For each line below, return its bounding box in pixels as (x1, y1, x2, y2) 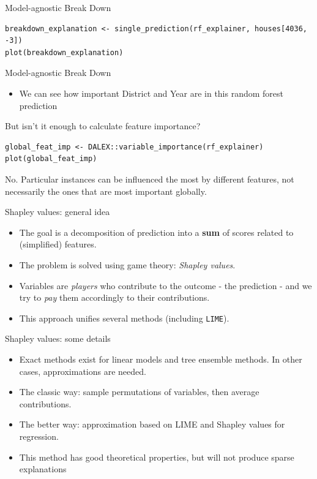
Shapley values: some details (5, 332, 111, 345)
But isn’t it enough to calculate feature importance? (5, 119, 201, 132)
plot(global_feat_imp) (5, 154, 97, 164)
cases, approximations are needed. (19, 364, 146, 377)
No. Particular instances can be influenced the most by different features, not (5, 172, 294, 185)
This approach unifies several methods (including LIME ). (19, 311, 229, 324)
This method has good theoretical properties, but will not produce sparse (19, 450, 294, 463)
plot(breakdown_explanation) (5, 48, 124, 57)
